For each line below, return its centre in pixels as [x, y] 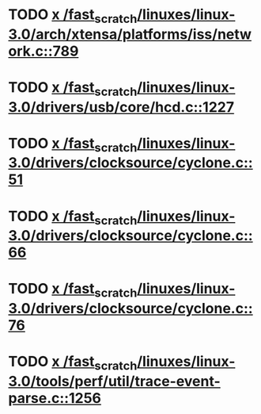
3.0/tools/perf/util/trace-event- [115, 381]
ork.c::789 [43, 51]
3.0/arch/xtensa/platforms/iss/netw [130, 34]
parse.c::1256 [55, 398]
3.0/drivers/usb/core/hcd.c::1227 [121, 107]
